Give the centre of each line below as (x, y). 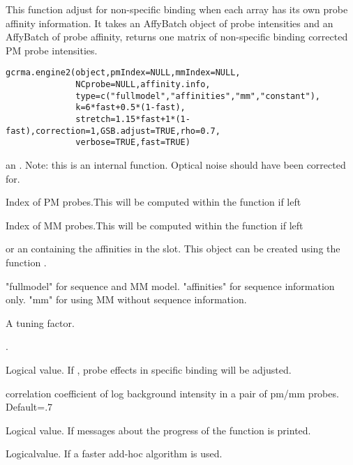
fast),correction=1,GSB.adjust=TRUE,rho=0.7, (113, 131)
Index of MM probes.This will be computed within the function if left (155, 225)
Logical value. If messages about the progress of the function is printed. (158, 430)
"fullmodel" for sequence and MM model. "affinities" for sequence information (170, 285)
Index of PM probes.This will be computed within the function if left (153, 202)
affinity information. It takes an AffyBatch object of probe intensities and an (170, 23)
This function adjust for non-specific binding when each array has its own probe (177, 9)
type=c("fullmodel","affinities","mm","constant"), (198, 96)
